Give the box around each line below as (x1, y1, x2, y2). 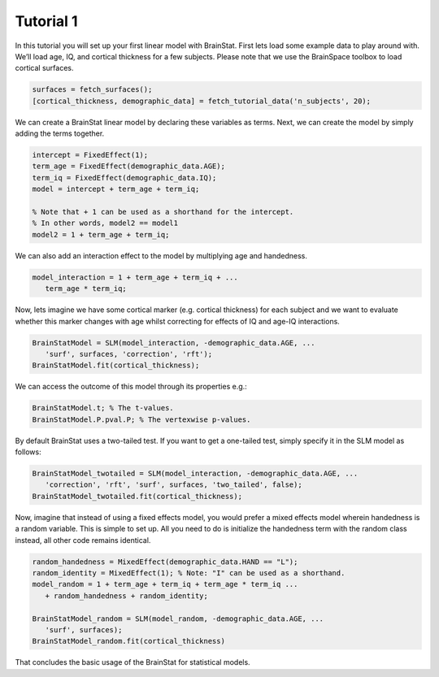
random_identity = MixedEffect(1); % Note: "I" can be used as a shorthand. (32, 568, 346, 577)
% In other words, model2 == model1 (32, 219, 179, 228)
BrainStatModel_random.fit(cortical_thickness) (32, 636, 225, 646)
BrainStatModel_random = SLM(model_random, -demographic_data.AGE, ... (32, 614, 324, 623)
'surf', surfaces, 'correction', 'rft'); (45, 349, 213, 358)
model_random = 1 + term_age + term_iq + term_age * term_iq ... (32, 579, 298, 589)
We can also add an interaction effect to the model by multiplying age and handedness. (15, 250, 308, 260)
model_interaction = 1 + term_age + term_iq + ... (32, 272, 239, 282)
